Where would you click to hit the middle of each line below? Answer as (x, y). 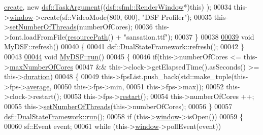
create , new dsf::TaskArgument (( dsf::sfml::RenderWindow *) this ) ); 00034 (118, 7)
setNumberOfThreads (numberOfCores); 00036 (81, 27)
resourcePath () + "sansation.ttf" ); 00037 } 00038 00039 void (161, 36)
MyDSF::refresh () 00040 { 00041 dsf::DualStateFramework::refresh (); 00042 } (124, 46)
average (38, 86)
